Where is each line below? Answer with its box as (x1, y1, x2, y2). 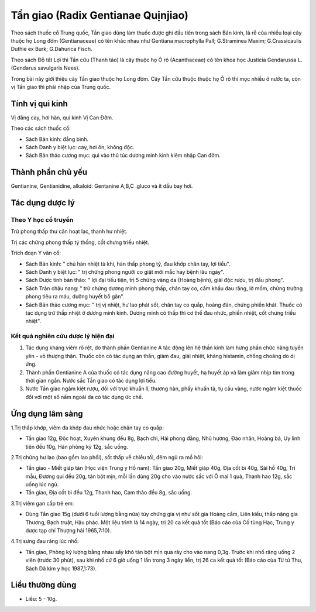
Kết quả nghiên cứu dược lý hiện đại (11, 332, 115, 341)
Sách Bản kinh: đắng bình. (25, 135, 89, 143)
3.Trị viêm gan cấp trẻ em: (11, 500, 74, 507)
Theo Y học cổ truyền (11, 216, 74, 224)
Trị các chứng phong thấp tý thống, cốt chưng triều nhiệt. (11, 239, 149, 246)
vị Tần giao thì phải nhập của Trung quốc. (11, 83, 111, 90)
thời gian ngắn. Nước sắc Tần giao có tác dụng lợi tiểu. (25, 377, 157, 384)
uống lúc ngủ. (25, 481, 59, 488)
